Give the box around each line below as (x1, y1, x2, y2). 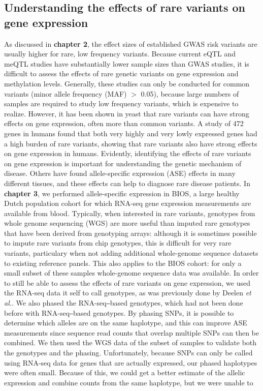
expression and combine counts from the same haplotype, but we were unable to (4, 377, 253, 387)
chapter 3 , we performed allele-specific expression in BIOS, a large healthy (4, 188, 240, 198)
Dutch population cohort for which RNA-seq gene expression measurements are (4, 198, 251, 208)
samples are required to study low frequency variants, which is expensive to (4, 98, 239, 109)
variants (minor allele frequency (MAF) (4, 88, 127, 99)
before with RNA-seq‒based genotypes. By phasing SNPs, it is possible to (4, 307, 234, 318)
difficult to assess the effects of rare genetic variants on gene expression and (4, 68, 239, 79)
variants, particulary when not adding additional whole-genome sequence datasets (4, 248, 258, 258)
